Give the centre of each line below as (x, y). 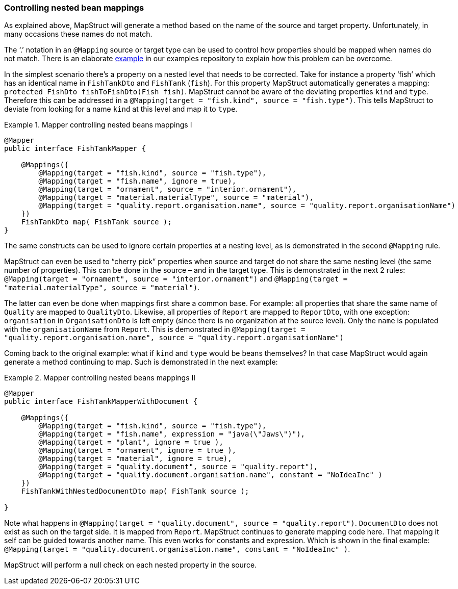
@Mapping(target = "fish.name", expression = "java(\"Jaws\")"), (172, 434)
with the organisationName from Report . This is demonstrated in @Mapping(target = (155, 329)
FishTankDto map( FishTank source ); (96, 222)
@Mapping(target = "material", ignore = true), (135, 459)
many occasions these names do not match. (78, 34)
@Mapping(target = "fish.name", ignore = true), (137, 181)
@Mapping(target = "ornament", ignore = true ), (137, 451)
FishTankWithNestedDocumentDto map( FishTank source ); (135, 491)
